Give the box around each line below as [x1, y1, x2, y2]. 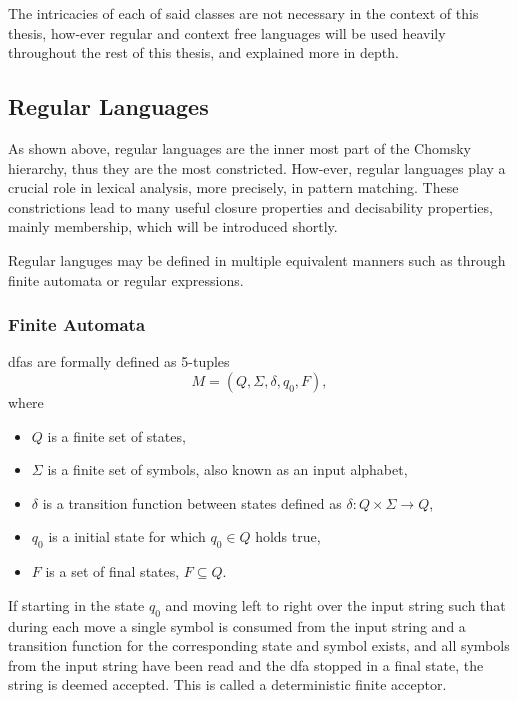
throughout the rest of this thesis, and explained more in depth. [8, 42, 399, 63]
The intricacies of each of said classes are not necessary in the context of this [8, 3, 479, 23]
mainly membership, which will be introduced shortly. [8, 216, 338, 237]
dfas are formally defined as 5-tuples [8, 351, 230, 372]
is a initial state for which [48, 526, 206, 547]
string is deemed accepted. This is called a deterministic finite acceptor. [8, 674, 447, 695]
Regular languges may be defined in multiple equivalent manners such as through [8, 249, 506, 270]
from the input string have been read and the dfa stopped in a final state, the [8, 654, 484, 675]
